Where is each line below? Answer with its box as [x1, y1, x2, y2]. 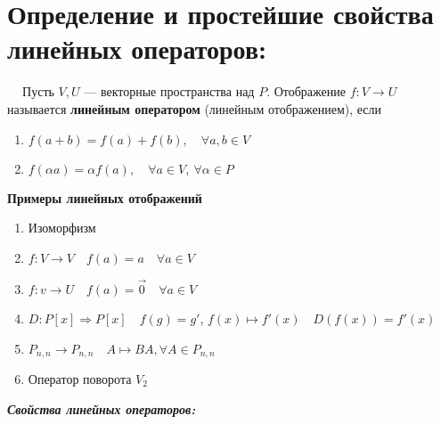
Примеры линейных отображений [7, 188, 202, 207]
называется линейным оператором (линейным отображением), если [7, 99, 382, 118]
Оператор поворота [28, 369, 132, 387]
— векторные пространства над [84, 82, 255, 101]
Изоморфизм [28, 218, 96, 237]
